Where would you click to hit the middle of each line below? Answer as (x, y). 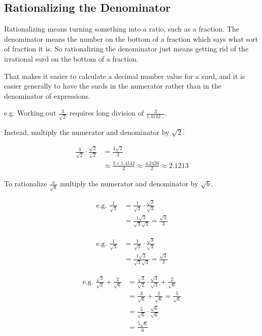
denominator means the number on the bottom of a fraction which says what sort (131, 38)
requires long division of (107, 113)
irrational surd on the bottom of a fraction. (71, 58)
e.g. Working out (30, 113)
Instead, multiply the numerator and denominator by (87, 132)
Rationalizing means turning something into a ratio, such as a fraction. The (122, 29)
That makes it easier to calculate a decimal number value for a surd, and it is (125, 76)
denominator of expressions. (47, 95)
